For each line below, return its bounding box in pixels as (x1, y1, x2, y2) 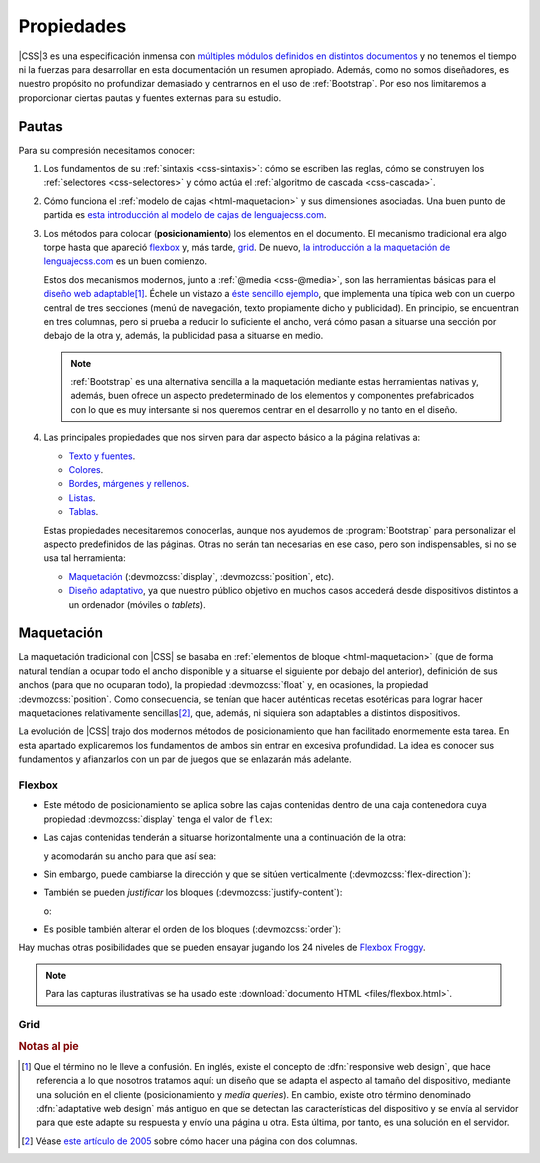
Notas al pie (18, 1039, 79, 1053)
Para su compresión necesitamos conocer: (18, 144, 195, 156)
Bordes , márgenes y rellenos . (68, 478, 190, 490)
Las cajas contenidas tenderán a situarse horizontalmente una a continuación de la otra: (43, 831, 407, 844)
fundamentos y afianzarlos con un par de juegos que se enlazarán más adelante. (18, 753, 352, 765)
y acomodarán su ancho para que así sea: (43, 850, 217, 862)
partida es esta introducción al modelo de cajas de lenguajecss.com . (43, 209, 327, 221)
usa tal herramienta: (43, 552, 126, 564)
